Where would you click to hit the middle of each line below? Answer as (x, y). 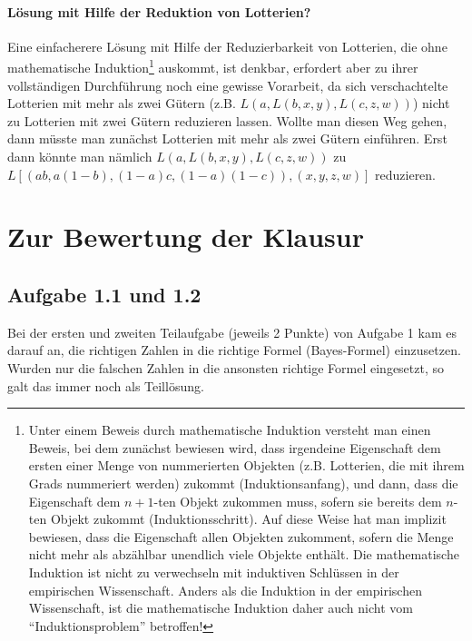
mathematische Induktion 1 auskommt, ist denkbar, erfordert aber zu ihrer (213, 66)
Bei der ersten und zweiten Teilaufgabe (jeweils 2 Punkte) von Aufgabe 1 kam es (232, 332)
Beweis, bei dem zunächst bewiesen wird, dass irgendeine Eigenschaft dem (235, 447)
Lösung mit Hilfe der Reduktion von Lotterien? (159, 11)
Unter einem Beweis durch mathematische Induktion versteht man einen (230, 430)
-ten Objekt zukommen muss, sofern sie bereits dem (298, 501)
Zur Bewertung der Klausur (186, 237)
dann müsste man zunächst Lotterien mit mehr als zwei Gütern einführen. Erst (227, 138)
